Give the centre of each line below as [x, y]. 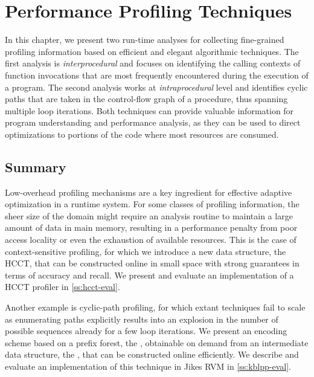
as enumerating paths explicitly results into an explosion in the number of [142, 319]
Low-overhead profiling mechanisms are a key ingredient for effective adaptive [149, 192]
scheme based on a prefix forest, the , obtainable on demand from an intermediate [157, 342]
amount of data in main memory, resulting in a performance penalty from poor [151, 227]
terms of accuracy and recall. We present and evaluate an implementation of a [149, 275]
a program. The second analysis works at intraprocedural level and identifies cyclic [156, 87]
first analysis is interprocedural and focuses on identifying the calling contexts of [153, 63]
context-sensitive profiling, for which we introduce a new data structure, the [146, 251]
